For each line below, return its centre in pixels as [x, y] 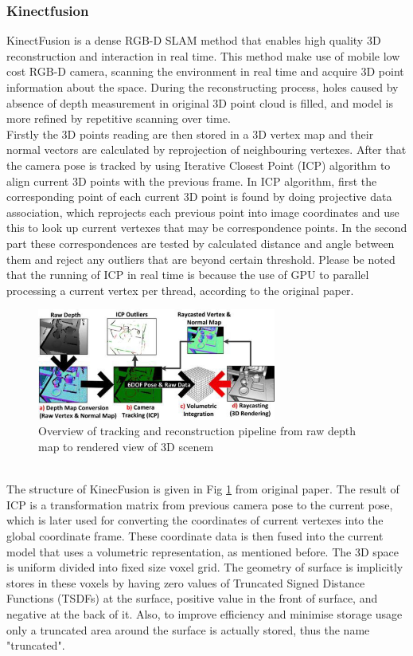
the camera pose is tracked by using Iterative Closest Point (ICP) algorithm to [199, 165]
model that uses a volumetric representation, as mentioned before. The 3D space [203, 551]
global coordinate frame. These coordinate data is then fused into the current [195, 536]
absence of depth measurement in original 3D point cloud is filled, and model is [200, 102]
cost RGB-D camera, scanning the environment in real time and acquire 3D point [205, 71]
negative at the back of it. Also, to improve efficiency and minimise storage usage [205, 613]
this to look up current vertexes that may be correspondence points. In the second [207, 228]
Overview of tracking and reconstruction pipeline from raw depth [197, 431]
